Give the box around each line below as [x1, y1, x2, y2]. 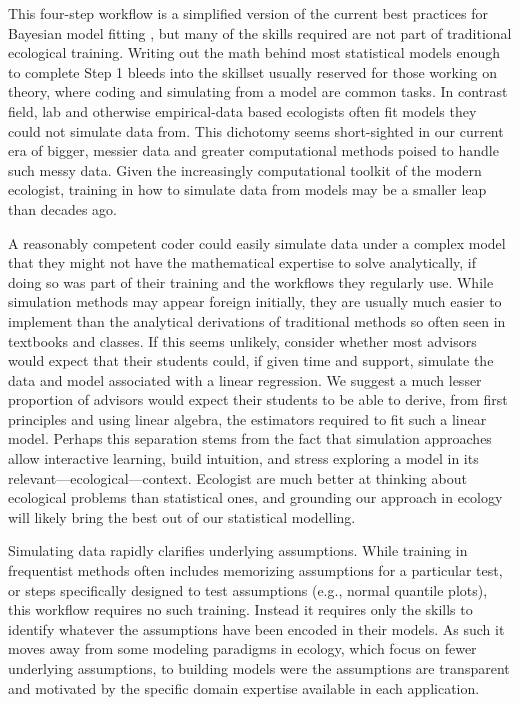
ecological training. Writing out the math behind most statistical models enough [8, 42, 500, 63]
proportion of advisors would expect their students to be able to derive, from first [8, 389, 508, 410]
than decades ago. [8, 198, 117, 219]
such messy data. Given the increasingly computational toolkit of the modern [8, 159, 482, 180]
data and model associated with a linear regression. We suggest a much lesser [8, 369, 482, 390]
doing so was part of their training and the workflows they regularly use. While [8, 271, 494, 292]
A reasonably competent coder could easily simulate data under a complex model [8, 232, 506, 253]
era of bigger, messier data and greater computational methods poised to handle [8, 140, 499, 161]
